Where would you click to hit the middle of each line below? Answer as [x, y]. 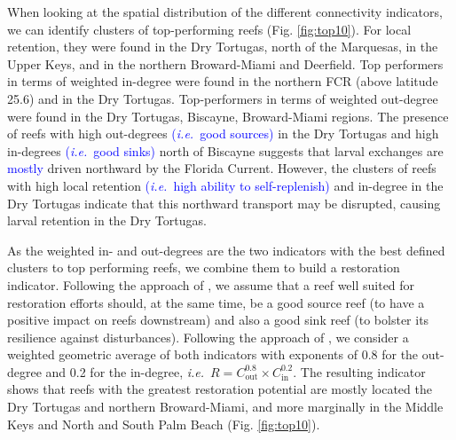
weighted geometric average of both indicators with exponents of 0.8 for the [213, 354]
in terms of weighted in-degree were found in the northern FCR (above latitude [223, 81]
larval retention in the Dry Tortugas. [107, 220]
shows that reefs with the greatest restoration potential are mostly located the [220, 389]
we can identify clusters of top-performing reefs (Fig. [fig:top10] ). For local [209, 29]
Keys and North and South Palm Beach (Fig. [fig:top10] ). [164, 424]
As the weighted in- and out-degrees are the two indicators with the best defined [226, 250]
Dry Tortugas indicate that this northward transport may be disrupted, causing [224, 203]
